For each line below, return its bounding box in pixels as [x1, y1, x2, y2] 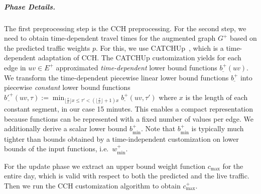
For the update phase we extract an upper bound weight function [4, 160, 205, 171]
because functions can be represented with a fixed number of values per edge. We [4, 113, 254, 124]
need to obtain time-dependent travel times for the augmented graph [4, 33, 216, 43]
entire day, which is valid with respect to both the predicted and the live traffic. [4, 170, 249, 181]
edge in [4, 62, 26, 72]
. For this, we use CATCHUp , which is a [95, 42, 224, 53]
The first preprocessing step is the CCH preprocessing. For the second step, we [4, 23, 246, 33]
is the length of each [185, 91, 248, 102]
